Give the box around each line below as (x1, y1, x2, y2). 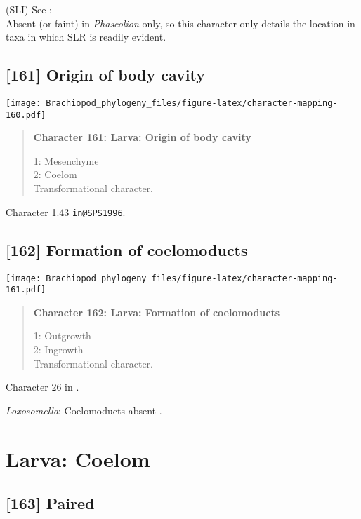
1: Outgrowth (33, 328, 91, 343)
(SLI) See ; (6, 2, 52, 16)
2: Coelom (33, 167, 77, 182)
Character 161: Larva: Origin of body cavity (33, 130, 251, 144)
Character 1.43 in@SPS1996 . (6, 204, 126, 219)
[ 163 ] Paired (6, 492, 95, 514)
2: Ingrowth (33, 342, 84, 357)
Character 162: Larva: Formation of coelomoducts (33, 304, 280, 319)
